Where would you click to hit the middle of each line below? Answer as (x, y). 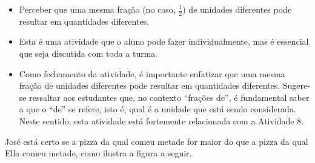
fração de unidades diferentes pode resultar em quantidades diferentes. (150, 85)
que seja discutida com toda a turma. (88, 53)
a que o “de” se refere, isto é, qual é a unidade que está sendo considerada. (157, 109)
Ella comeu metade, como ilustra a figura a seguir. (98, 153)
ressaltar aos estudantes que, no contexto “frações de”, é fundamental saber (169, 97)
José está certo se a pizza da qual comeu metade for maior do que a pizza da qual (157, 141)
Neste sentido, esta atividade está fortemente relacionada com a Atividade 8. (161, 120)
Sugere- (296, 85)
